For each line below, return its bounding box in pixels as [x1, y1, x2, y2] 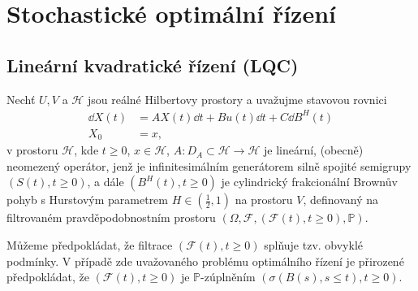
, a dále [87, 173, 124, 190]
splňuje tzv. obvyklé [264, 236, 364, 253]
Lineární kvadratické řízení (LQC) [6, 52, 299, 77]
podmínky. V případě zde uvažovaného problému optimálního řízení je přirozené [6, 252, 404, 269]
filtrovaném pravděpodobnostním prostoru [6, 209, 216, 226]
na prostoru [235, 191, 293, 208]
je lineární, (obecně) [264, 141, 364, 159]
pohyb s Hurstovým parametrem [6, 191, 168, 208]
